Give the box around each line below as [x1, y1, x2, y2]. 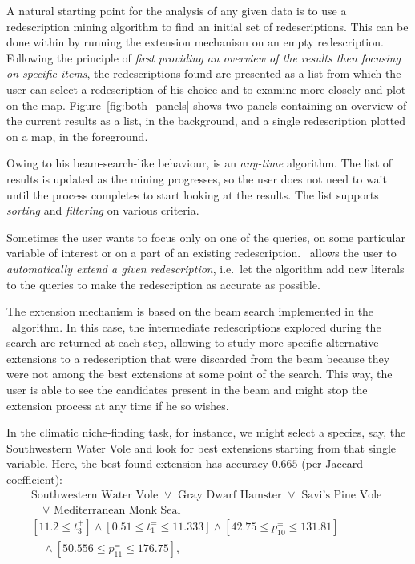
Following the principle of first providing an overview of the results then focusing [6, 49, 401, 66]
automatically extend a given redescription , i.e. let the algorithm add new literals [6, 260, 405, 276]
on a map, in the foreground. [6, 127, 148, 144]
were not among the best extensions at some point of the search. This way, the [6, 365, 393, 382]
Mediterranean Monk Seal [54, 504, 181, 516]
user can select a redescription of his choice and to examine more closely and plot [6, 80, 406, 97]
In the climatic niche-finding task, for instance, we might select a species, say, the [6, 424, 406, 441]
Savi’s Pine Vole [301, 489, 382, 501]
